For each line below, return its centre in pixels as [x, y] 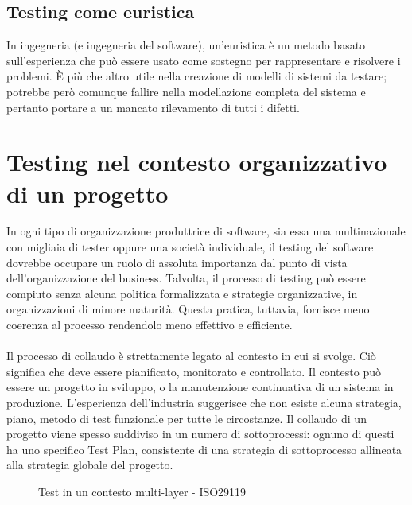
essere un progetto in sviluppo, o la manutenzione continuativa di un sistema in [200, 387]
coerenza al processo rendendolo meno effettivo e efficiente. [150, 325]
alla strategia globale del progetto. [90, 465]
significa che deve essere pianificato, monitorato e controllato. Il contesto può [194, 371]
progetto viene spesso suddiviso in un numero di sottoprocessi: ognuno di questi [200, 434]
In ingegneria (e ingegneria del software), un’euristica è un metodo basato [186, 45]
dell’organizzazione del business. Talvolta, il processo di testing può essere [186, 278]
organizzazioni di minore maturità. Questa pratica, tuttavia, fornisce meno [188, 309]
